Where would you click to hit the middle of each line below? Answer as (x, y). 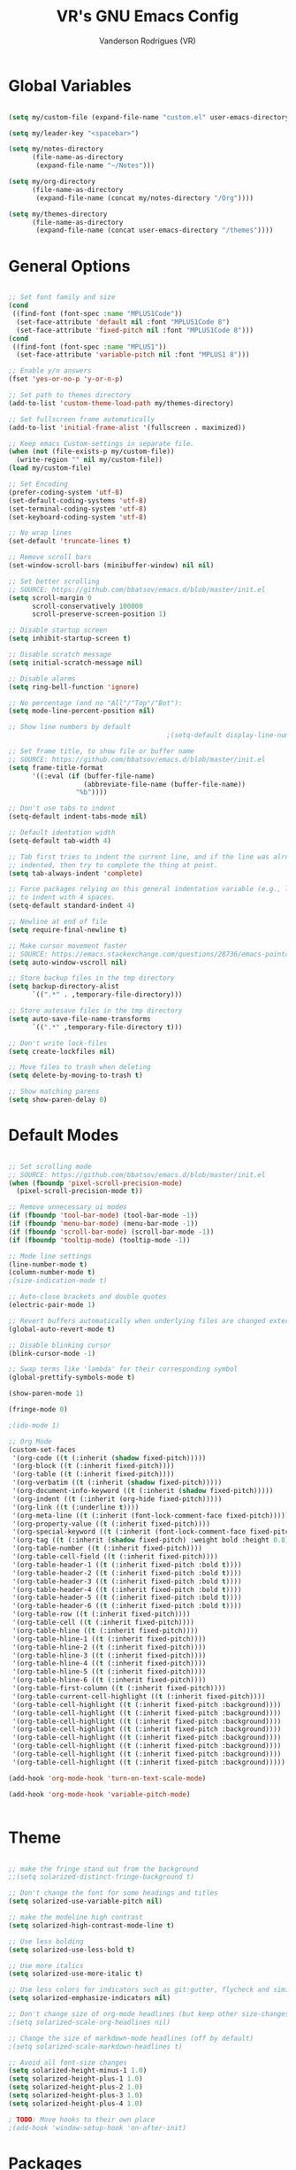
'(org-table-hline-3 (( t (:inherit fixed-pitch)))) (109, 1655)
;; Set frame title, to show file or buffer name (102, 751)
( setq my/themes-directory (58, 214)
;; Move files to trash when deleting (80, 1067)
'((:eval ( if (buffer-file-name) (93, 776)
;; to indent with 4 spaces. (62, 897)
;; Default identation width (62, 833)
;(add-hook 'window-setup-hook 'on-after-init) (98, 2128)
